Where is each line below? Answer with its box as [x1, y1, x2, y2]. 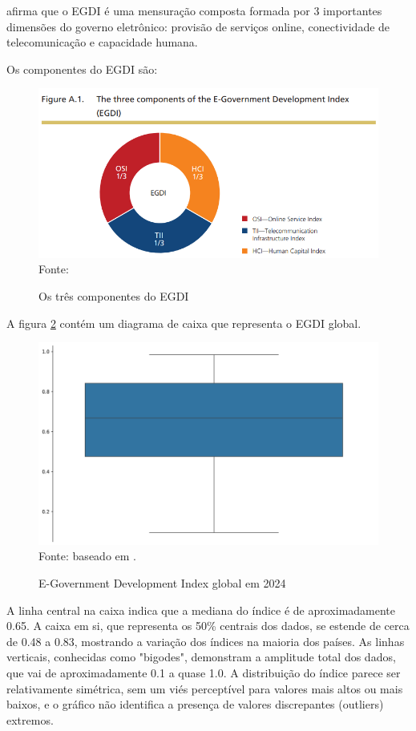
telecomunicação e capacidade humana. [6, 34, 198, 50]
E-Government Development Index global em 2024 [38, 574, 286, 591]
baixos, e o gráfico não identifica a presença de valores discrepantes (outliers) [6, 696, 384, 713]
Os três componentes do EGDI [38, 288, 189, 304]
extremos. [6, 711, 54, 728]
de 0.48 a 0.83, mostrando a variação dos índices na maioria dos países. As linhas [6, 632, 405, 649]
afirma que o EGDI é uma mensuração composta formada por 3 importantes [6, 2, 382, 18]
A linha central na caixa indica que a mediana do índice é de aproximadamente [6, 601, 396, 618]
